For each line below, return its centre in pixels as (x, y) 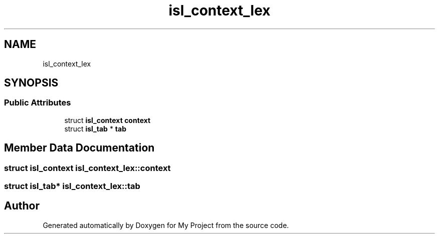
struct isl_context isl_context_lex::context (87, 168)
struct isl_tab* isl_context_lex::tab (72, 186)
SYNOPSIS (31, 83)
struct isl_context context (107, 120)
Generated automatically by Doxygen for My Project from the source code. (166, 225)
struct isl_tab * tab (95, 128)
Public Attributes (38, 103)
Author (22, 206)
